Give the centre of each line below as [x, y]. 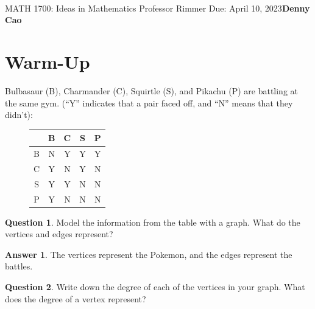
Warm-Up [48, 61]
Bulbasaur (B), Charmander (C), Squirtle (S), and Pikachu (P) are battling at [152, 90]
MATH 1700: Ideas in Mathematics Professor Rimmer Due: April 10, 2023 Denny [157, 8]
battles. [19, 266]
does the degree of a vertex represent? [76, 298]
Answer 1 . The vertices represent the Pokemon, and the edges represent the [149, 254]
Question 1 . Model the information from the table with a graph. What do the [153, 222]
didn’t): [19, 115]
